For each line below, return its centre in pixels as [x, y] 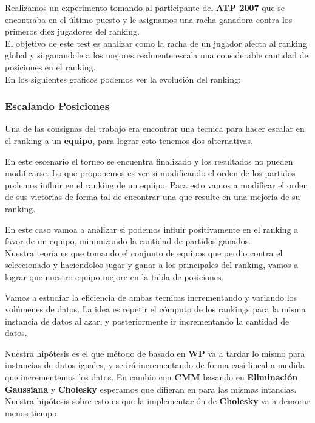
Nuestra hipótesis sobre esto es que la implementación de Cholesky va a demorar [157, 401]
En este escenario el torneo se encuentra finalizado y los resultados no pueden [149, 161]
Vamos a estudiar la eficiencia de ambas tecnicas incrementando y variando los [151, 297]
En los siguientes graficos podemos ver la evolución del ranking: [123, 79]
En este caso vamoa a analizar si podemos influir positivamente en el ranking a [152, 229]
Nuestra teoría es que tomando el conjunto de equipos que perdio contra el [144, 253]
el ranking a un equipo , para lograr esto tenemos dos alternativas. [129, 140]
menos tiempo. [32, 412]
